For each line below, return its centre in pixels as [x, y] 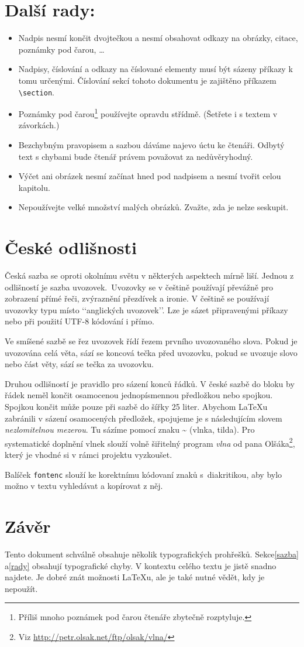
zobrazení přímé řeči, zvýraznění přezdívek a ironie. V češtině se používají [137, 298]
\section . [36, 92]
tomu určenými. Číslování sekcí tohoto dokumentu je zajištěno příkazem [147, 80]
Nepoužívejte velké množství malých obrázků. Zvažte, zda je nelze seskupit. [153, 207]
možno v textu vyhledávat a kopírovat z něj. [84, 486]
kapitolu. [34, 187]
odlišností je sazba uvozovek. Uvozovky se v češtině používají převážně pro [139, 287]
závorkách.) [39, 125]
